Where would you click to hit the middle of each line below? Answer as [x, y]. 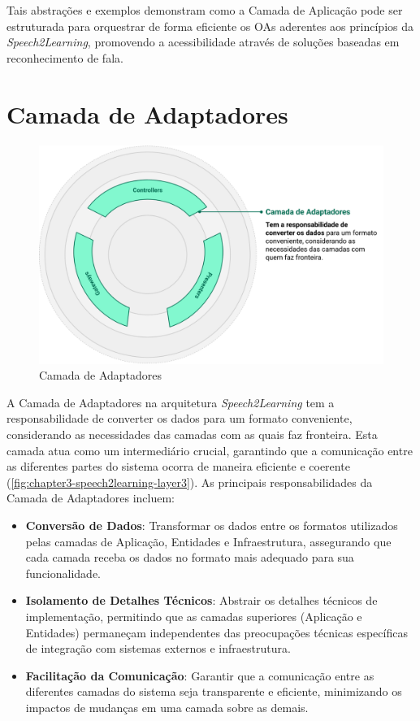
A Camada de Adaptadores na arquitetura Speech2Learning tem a [171, 402]
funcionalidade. [63, 573]
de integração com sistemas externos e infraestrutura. [158, 648]
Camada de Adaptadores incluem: [91, 498]
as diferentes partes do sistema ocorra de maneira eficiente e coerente [178, 466]
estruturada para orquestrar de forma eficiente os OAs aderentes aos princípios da [210, 26]
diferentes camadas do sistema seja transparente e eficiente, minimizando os [214, 691]
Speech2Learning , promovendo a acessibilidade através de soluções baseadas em [203, 42]
